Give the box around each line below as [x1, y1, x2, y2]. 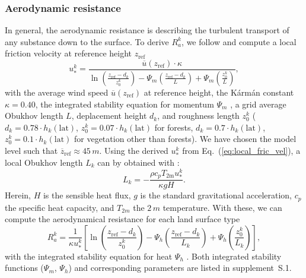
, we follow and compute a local [181, 35, 297, 48]
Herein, [5, 189, 31, 201]
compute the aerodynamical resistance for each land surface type [5, 213, 240, 225]
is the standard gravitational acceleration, [140, 189, 292, 201]
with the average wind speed [5, 86, 109, 98]
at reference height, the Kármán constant [144, 86, 294, 98]
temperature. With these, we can [162, 201, 282, 213]
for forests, [154, 121, 193, 133]
